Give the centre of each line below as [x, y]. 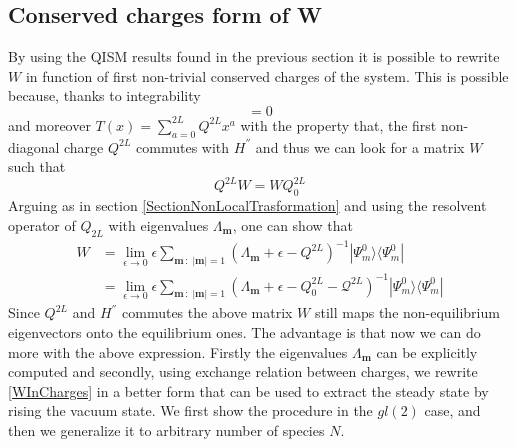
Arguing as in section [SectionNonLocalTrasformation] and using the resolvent [247, 205]
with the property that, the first [338, 124]
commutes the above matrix [207, 312]
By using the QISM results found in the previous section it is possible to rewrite [254, 56]
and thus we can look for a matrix [360, 146]
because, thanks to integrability [104, 95]
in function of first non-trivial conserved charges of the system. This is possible [267, 75]
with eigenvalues [158, 224]
